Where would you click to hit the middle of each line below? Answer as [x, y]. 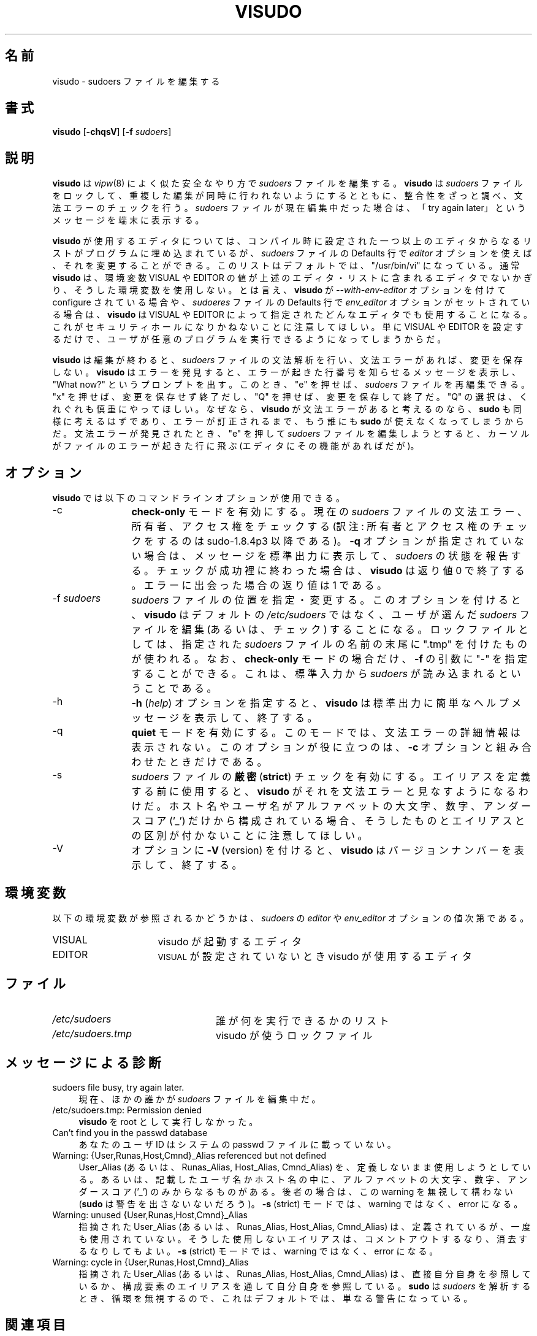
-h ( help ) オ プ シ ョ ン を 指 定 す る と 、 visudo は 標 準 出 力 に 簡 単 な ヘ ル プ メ [326, 703]
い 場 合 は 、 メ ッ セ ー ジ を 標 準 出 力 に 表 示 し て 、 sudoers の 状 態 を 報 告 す [326, 556]
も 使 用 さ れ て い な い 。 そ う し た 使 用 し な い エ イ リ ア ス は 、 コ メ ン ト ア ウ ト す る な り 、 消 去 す [303, 1238]
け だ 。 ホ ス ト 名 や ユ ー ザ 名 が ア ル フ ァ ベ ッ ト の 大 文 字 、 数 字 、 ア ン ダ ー [331, 806]
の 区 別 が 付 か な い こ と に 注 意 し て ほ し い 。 [249, 836]
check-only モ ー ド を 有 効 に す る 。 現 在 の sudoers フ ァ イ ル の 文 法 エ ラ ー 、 [329, 512]
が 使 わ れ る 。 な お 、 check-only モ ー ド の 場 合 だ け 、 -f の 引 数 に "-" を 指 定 [329, 659]
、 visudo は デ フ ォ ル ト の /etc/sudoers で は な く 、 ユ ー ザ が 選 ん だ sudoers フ [330, 615]
